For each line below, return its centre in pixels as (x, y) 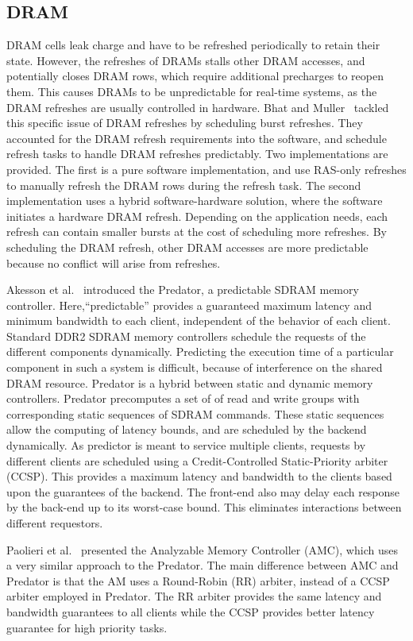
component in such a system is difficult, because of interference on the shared (195, 367)
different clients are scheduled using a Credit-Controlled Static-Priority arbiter (197, 460)
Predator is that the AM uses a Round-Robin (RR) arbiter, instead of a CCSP (198, 580)
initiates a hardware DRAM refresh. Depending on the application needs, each (197, 216)
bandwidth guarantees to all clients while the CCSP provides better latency (191, 611)
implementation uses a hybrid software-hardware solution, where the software (195, 201)
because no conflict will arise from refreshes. (114, 263)
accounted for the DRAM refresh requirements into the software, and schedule (197, 138)
